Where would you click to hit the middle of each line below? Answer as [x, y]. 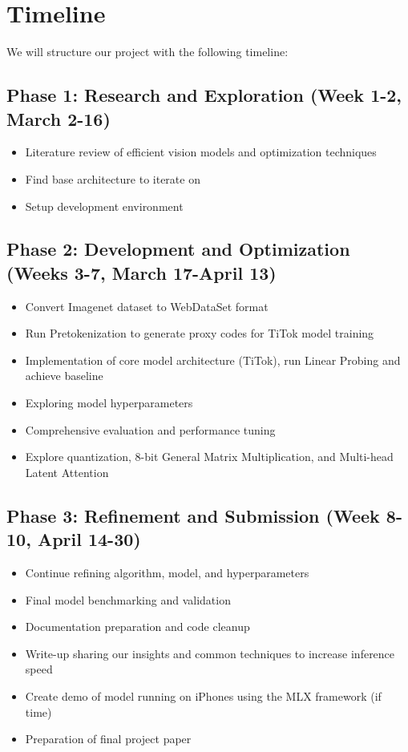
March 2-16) [59, 118]
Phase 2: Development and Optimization [178, 249]
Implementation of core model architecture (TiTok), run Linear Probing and [213, 360]
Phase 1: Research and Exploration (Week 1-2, [204, 95]
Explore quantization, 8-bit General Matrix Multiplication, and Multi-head [209, 457]
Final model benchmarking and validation [128, 599]
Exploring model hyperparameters [109, 403]
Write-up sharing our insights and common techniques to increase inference [210, 653]
